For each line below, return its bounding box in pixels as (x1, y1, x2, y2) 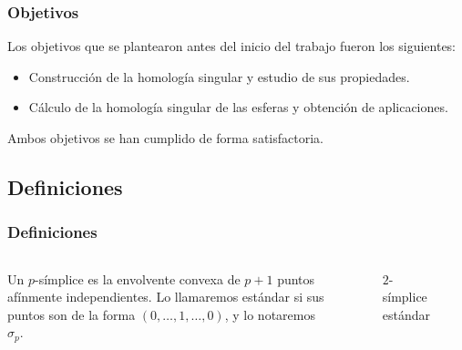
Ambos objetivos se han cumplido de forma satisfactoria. (7, 129, 323, 147)
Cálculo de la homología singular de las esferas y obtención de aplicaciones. (28, 98, 448, 117)
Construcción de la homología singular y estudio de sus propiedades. (28, 67, 410, 86)
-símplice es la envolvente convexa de (35, 269, 241, 288)
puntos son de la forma (7, 304, 136, 324)
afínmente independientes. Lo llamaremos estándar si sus (7, 287, 324, 306)
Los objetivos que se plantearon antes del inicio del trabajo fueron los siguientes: (7, 36, 457, 56)
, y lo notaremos (224, 304, 315, 324)
